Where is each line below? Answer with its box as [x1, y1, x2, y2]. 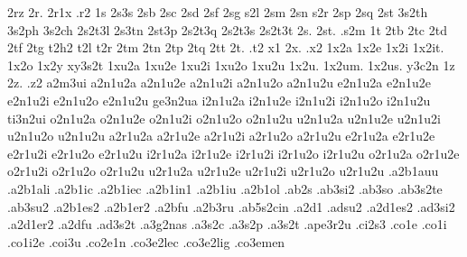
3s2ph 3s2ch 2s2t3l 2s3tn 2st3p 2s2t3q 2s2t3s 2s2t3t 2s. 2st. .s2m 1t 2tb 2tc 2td [7, 20, 447, 39]
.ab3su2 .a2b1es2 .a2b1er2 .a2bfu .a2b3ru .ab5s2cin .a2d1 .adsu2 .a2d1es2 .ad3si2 [7, 197, 455, 216]
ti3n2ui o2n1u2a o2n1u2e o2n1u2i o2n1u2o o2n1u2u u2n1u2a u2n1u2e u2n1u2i [7, 108, 441, 127]
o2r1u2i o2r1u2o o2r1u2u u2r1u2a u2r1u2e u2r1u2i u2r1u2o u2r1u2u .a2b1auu [7, 161, 439, 180]
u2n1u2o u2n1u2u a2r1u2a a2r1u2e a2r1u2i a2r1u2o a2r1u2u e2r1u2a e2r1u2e [7, 126, 435, 145]
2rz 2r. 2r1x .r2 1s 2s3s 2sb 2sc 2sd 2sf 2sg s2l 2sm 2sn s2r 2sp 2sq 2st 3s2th [7, 3, 428, 21]
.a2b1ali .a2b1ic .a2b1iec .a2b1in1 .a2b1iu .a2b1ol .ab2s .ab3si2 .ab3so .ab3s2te [7, 179, 443, 197]
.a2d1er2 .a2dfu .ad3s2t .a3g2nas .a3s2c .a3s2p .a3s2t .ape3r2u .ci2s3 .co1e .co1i [7, 215, 447, 234]
